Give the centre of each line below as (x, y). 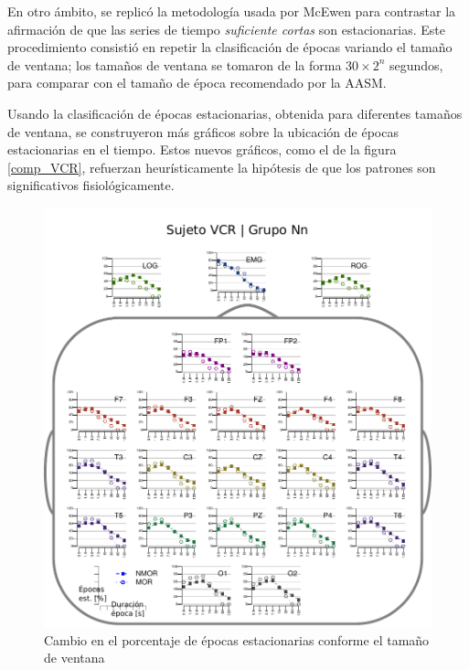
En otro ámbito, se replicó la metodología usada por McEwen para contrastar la (232, 11)
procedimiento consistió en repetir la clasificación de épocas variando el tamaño (230, 47)
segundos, (416, 64)
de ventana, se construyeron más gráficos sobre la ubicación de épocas (203, 131)
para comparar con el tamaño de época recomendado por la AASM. (197, 83)
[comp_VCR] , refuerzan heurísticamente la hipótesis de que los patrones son (222, 167)
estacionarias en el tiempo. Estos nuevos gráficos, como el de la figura (202, 149)
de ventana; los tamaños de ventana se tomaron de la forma (175, 64)
